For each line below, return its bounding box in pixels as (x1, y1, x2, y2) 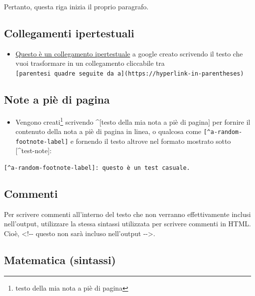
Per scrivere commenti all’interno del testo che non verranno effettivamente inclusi (4, 209, 251, 219)
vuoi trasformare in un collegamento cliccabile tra (15, 58, 165, 68)
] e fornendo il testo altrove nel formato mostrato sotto (65, 135, 231, 146)
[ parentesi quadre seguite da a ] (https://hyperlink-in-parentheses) (15, 70, 244, 77)
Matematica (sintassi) (4, 252, 116, 268)
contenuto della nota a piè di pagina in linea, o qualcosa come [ (15, 126, 207, 136)
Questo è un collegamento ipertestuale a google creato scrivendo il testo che (15, 48, 243, 58)
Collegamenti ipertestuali (4, 25, 134, 40)
